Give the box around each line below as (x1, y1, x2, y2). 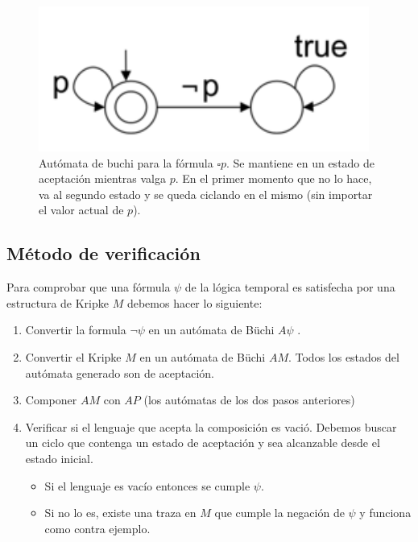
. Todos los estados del (288, 348, 399, 365)
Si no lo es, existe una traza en (44, 504, 197, 521)
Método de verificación (6, 241, 201, 266)
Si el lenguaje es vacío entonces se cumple (44, 477, 250, 494)
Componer (25, 391, 77, 408)
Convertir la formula (25, 321, 126, 338)
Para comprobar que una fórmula (6, 279, 171, 296)
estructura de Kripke (6, 294, 109, 311)
